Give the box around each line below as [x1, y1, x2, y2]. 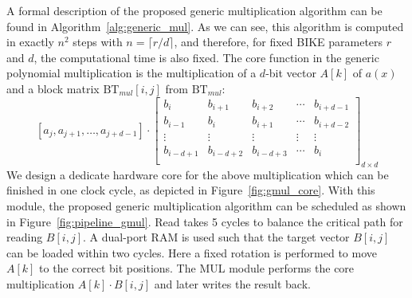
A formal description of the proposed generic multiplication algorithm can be [6, 2, 383, 18]
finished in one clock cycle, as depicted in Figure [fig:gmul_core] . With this [6, 182, 375, 198]
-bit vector [265, 65, 316, 81]
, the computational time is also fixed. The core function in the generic [33, 49, 379, 65]
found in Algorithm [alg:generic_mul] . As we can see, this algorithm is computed [6, 18, 404, 34]
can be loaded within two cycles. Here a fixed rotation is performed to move [6, 244, 377, 261]
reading [6, 229, 43, 245]
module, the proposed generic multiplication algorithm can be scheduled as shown [6, 198, 406, 214]
